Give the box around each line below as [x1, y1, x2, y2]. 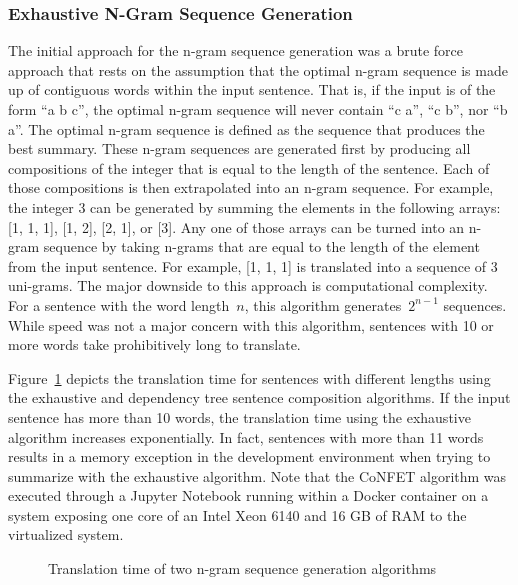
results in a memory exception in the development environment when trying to [8, 446, 491, 467]
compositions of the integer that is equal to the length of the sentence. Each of [8, 157, 490, 178]
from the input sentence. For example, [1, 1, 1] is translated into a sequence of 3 [8, 255, 498, 276]
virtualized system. [8, 524, 124, 545]
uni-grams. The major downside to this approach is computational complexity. [8, 275, 488, 296]
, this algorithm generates [244, 294, 402, 315]
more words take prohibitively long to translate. [8, 334, 301, 355]
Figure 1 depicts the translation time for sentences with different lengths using [8, 367, 491, 388]
